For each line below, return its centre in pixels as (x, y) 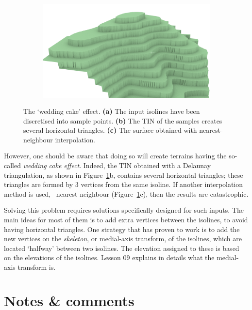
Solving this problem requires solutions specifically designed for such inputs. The (124, 210)
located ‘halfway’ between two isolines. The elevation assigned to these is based (122, 248)
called (12, 165)
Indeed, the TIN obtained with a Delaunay (147, 165)
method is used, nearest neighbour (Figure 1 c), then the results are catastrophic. (126, 194)
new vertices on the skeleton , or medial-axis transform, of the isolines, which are (123, 239)
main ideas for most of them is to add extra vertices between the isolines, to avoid (126, 220)
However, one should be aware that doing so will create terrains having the (115, 156)
